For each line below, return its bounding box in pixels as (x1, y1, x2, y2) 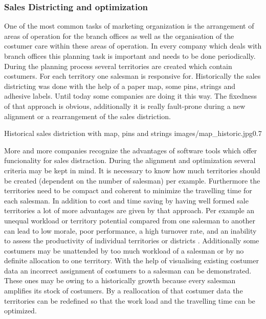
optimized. (4, 305, 37, 316)
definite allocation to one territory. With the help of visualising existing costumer (4, 255, 259, 266)
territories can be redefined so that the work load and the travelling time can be (4, 295, 255, 306)
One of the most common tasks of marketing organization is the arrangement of (4, 20, 254, 31)
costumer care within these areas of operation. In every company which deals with (4, 40, 262, 51)
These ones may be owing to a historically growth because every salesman (4, 275, 236, 286)
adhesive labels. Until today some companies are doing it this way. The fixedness (4, 90, 257, 101)
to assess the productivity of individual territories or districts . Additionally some (4, 235, 259, 246)
